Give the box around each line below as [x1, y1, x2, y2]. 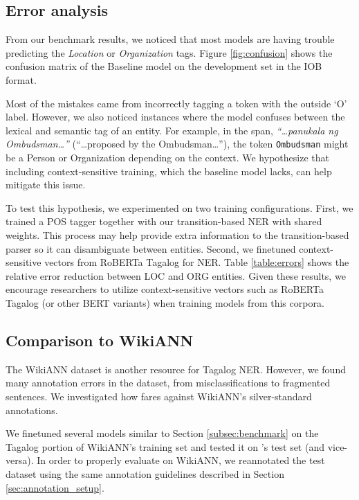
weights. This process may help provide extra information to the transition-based [6, 227, 349, 242]
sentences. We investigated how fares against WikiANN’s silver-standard [6, 389, 312, 403]
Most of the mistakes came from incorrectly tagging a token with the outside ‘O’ [6, 96, 347, 110]
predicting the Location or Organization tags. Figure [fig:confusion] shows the [6, 45, 333, 60]
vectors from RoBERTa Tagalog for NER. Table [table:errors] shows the [44, 255, 349, 269]
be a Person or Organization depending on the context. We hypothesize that [6, 150, 329, 165]
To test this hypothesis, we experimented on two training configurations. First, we [6, 200, 353, 215]
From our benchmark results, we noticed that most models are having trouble [6, 32, 335, 46]
